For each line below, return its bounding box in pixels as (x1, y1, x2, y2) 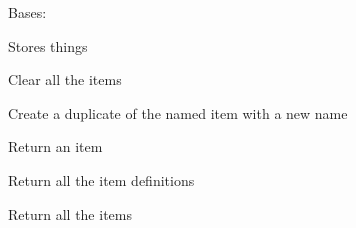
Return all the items (8, 203, 132, 224)
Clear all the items (8, 69, 122, 90)
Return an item (8, 136, 103, 157)
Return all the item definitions (8, 169, 195, 190)
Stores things (8, 35, 88, 56)
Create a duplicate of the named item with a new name (8, 102, 348, 123)
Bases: (8, 2, 47, 22)
